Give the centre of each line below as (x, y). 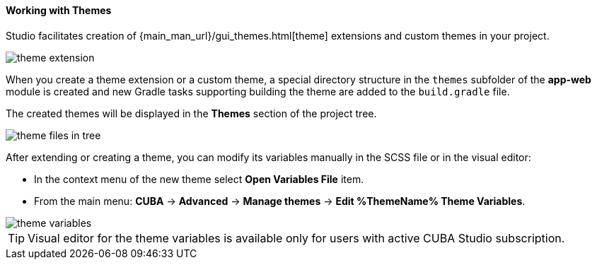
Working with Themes (59, 10)
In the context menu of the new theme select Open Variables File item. (199, 179)
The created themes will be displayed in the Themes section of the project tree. (191, 113)
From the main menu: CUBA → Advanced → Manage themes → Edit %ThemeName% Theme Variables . (280, 201)
